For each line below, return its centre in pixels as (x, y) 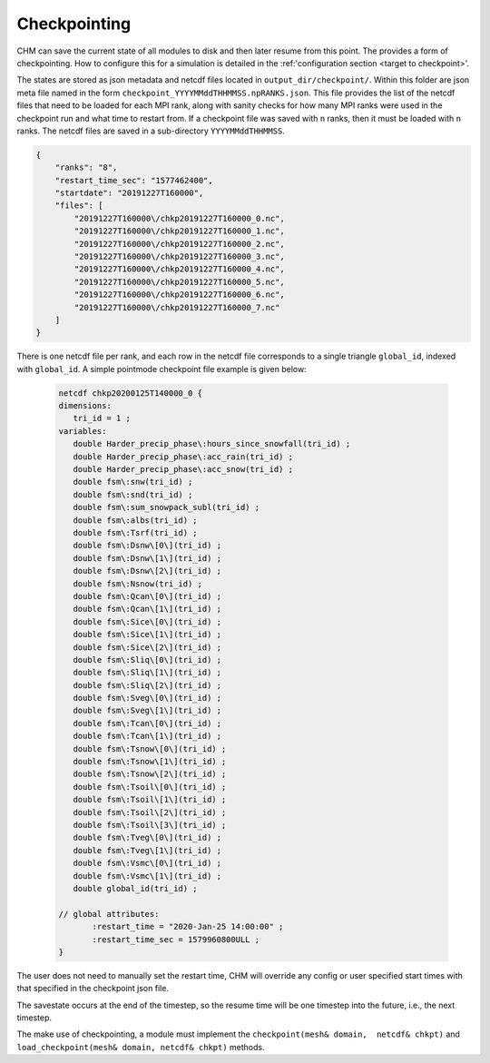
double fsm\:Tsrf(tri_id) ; (136, 532)
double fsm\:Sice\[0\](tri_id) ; (147, 621)
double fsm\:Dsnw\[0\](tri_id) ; (147, 546)
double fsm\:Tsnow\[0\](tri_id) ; (150, 748)
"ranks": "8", (86, 167)
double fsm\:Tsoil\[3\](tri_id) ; (150, 825)
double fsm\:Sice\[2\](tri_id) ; (147, 647)
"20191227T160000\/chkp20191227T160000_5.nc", (179, 282)
